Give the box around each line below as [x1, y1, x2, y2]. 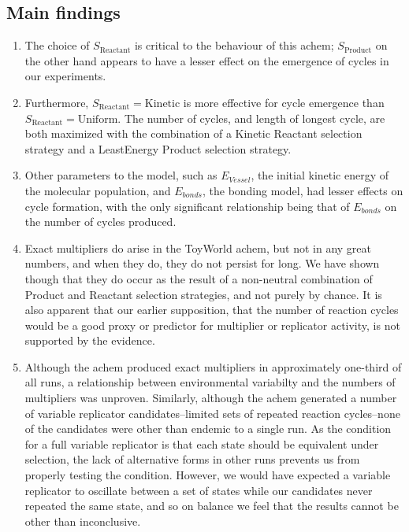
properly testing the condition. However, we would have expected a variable [24, 467, 391, 483]
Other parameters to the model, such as [24, 167, 218, 183]
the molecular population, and [24, 182, 171, 198]
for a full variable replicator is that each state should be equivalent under [24, 435, 379, 452]
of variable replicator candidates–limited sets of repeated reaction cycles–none [24, 405, 400, 421]
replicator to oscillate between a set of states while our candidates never [24, 482, 373, 498]
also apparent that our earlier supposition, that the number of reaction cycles [24, 301, 399, 318]
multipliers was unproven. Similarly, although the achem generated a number [24, 390, 397, 406]
